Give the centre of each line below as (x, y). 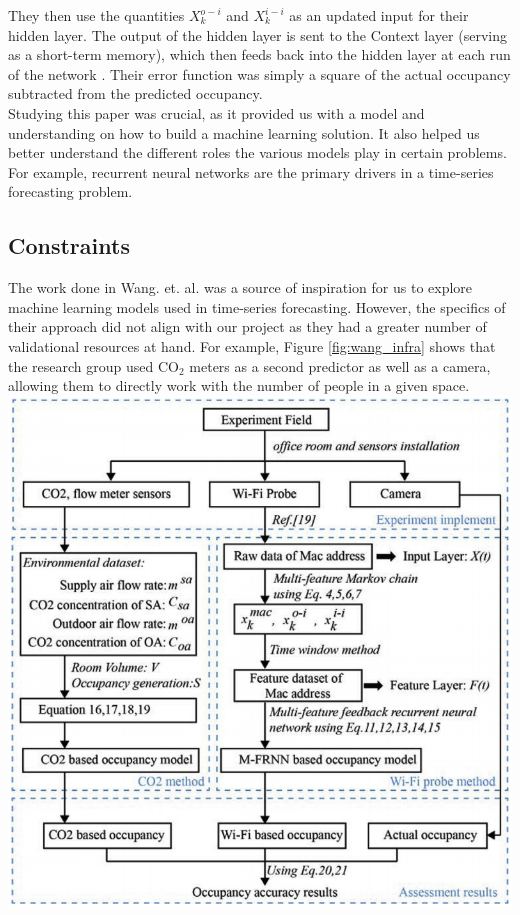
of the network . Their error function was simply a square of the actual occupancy (259, 73)
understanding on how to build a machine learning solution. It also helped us (244, 132)
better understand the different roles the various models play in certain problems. (257, 152)
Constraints (69, 245)
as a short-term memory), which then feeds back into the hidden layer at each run (259, 54)
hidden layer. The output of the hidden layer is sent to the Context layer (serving (257, 34)
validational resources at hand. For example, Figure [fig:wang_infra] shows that (252, 345)
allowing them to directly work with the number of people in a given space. (239, 385)
